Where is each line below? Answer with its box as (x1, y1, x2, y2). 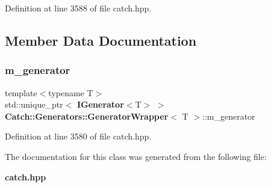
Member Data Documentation (5, 31, 197, 49)
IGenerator (76, 98, 124, 111)
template (5, 86, 37, 99)
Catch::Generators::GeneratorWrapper (5, 109, 169, 122)
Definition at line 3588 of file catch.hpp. (5, 2, 152, 14)
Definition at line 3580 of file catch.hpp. (5, 130, 152, 143)
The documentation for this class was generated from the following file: (5, 150, 267, 162)
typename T (48, 86, 93, 99)
